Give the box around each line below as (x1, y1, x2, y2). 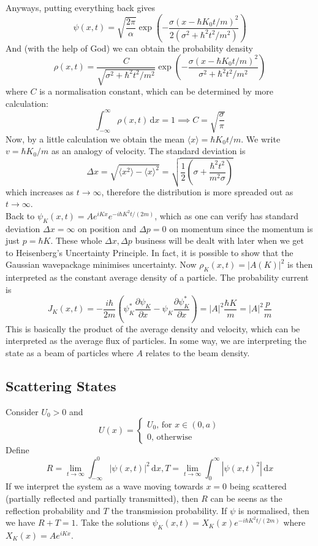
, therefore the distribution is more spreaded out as (101, 185, 293, 198)
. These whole (50, 234, 102, 247)
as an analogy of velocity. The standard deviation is (51, 144, 246, 157)
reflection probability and (6, 504, 100, 517)
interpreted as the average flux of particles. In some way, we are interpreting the (6, 334, 306, 347)
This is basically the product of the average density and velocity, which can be (6, 322, 300, 335)
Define (6, 443, 29, 456)
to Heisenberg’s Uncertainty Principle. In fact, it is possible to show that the (6, 246, 293, 259)
